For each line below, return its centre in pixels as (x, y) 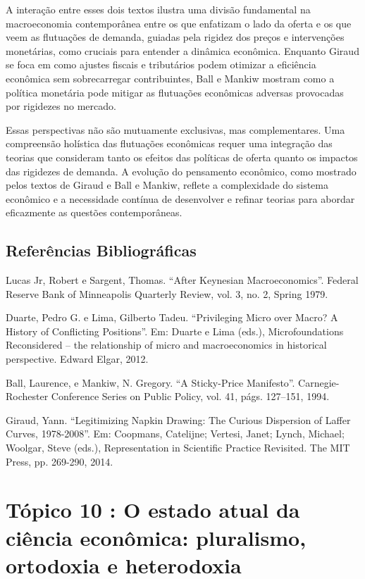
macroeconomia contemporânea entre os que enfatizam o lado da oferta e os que (179, 23)
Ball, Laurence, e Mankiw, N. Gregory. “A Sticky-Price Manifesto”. (150, 382)
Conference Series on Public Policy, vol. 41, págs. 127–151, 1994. (190, 396)
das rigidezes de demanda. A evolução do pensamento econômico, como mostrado (181, 171)
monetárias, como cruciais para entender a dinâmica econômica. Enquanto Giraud (182, 50)
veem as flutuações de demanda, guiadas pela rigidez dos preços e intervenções (175, 37)
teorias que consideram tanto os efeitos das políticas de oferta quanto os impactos (182, 157)
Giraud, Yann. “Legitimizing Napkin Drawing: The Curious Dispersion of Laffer (178, 419)
